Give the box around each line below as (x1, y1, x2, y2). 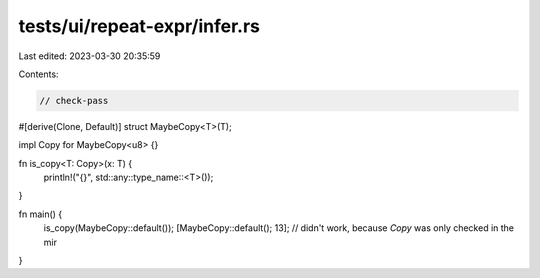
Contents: (18, 68, 59, 80)
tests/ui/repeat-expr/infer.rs (18, 15, 260, 37)
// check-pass (39, 95, 109, 106)
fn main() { (18, 208, 63, 220)
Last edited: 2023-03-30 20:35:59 (18, 50, 161, 62)
